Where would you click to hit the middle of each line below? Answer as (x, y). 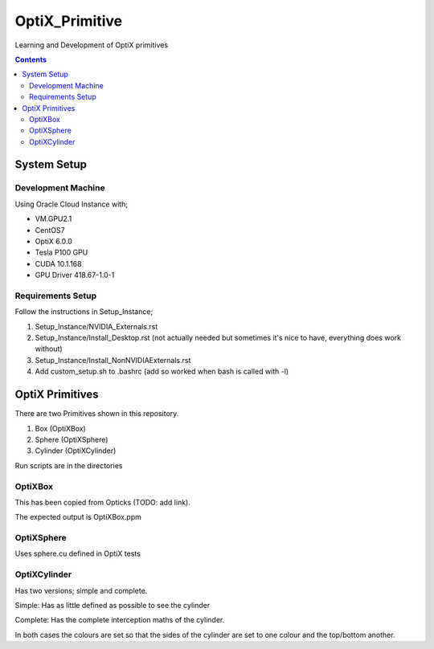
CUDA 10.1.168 (58, 263)
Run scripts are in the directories (69, 465)
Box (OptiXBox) (60, 428)
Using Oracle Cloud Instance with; (72, 204)
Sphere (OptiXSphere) (72, 439)
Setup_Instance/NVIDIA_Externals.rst (96, 326)
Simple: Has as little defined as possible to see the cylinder (113, 605)
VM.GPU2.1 (53, 219)
